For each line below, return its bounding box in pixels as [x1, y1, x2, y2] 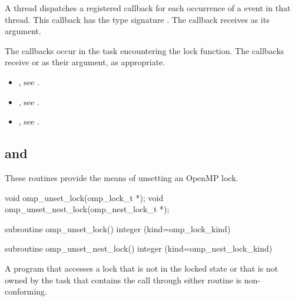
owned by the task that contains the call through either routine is [5, 273, 242, 286]
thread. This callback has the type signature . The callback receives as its [5, 13, 270, 25]
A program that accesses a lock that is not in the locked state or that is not [5, 262, 279, 274]
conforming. [5, 285, 48, 297]
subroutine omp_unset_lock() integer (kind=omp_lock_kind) [5, 222, 231, 235]
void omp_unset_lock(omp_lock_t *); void [5, 191, 164, 203]
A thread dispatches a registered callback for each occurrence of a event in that [5, 2, 291, 14]
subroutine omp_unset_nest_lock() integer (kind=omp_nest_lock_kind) [5, 242, 273, 255]
